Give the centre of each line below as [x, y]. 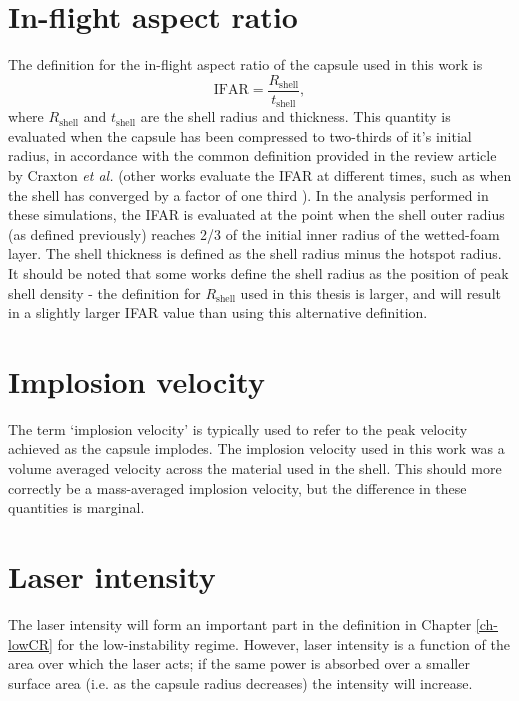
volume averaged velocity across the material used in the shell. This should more [255, 468]
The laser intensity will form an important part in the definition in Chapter [240, 623]
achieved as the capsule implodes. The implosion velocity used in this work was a [256, 448]
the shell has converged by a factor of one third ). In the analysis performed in [248, 194]
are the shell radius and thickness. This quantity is [295, 116]
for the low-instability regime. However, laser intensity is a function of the [283, 643]
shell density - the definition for [104, 292]
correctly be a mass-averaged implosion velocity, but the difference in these [237, 487]
